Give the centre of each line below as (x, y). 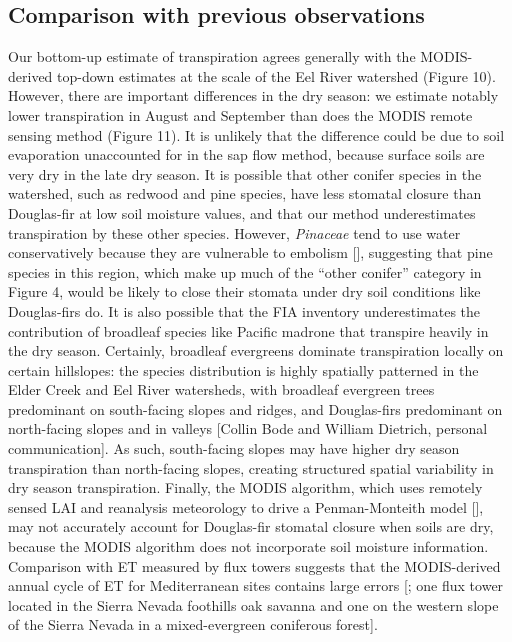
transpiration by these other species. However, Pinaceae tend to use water (234, 232)
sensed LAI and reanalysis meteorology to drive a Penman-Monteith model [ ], (246, 506)
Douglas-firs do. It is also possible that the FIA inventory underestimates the (244, 310)
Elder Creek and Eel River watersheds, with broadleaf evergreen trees (221, 389)
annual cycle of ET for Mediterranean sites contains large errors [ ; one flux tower (256, 585)
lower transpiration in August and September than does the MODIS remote (240, 114)
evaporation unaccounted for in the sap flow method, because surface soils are (246, 154)
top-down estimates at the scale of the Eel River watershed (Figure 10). (276, 75)
